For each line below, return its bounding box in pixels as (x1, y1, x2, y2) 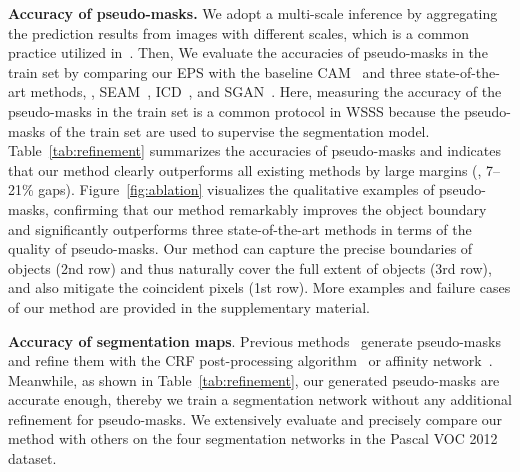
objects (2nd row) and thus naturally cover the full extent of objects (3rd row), (8, 257, 492, 278)
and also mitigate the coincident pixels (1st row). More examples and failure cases (8, 277, 511, 298)
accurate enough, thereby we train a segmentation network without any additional (8, 389, 512, 410)
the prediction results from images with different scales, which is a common (8, 22, 470, 43)
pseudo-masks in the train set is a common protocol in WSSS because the (8, 100, 460, 121)
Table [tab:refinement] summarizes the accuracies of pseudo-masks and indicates (8, 140, 501, 161)
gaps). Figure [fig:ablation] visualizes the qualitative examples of (38, 179, 435, 200)
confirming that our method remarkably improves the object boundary (53, 198, 487, 219)
